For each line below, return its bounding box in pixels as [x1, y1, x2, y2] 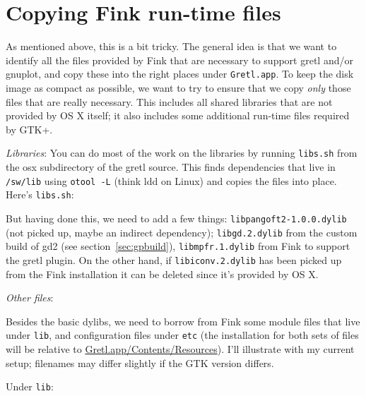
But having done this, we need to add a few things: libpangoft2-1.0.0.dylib [6, 210, 347, 225]
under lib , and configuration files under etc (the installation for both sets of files [6, 328, 359, 342]
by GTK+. [6, 121, 53, 136]
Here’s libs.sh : [6, 187, 74, 202]
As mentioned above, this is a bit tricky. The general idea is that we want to [6, 39, 337, 54]
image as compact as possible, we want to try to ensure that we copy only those [6, 80, 351, 95]
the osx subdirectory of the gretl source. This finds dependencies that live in [6, 160, 336, 174]
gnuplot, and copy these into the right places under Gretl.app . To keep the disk [6, 66, 354, 81]
